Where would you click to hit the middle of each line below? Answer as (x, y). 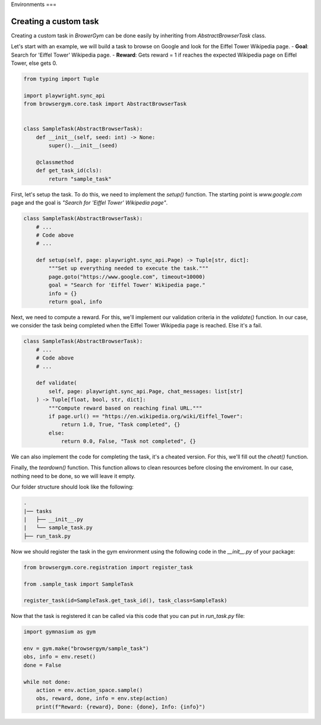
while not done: (47, 682)
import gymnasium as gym (60, 632)
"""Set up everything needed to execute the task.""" (128, 268)
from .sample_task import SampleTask (78, 584)
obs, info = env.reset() (60, 657)
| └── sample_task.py (58, 528)
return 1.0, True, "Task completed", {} (121, 425)
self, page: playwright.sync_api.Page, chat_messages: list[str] (146, 391)
